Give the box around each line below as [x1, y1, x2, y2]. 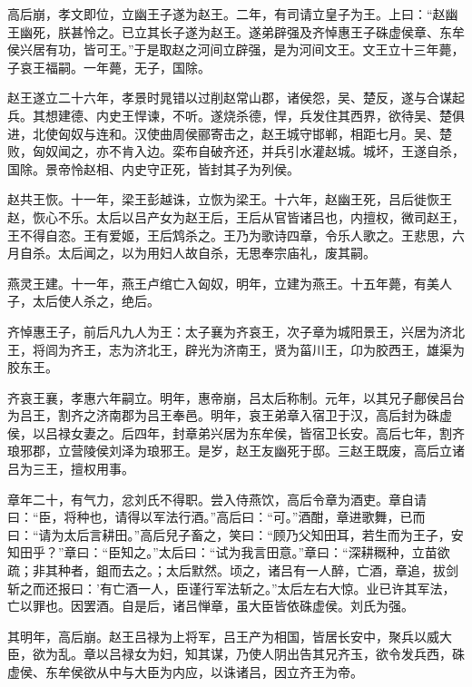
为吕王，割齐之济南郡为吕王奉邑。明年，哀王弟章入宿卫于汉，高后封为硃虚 [7, 406, 452, 425]
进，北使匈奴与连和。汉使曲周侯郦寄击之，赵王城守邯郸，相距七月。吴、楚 [7, 123, 452, 142]
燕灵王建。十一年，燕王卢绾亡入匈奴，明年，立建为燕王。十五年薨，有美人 [7, 273, 452, 292]
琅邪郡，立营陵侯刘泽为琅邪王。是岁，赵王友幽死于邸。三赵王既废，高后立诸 [7, 441, 465, 460]
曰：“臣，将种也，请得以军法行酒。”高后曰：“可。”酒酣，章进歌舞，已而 [7, 507, 426, 526]
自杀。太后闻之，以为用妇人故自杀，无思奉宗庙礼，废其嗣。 [19, 243, 376, 262]
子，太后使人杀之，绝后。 [7, 291, 160, 310]
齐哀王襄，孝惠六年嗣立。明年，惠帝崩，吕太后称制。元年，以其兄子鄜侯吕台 [7, 388, 465, 407]
